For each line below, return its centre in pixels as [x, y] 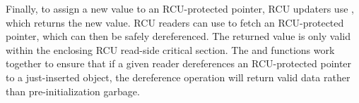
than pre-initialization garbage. [73, 91]
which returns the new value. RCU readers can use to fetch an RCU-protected [175, 22]
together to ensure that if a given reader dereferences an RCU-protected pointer [179, 63]
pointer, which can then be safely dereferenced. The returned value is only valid [178, 36]
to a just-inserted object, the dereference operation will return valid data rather [178, 77]
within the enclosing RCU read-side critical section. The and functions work [170, 49]
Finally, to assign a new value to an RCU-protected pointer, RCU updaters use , [180, 8]
